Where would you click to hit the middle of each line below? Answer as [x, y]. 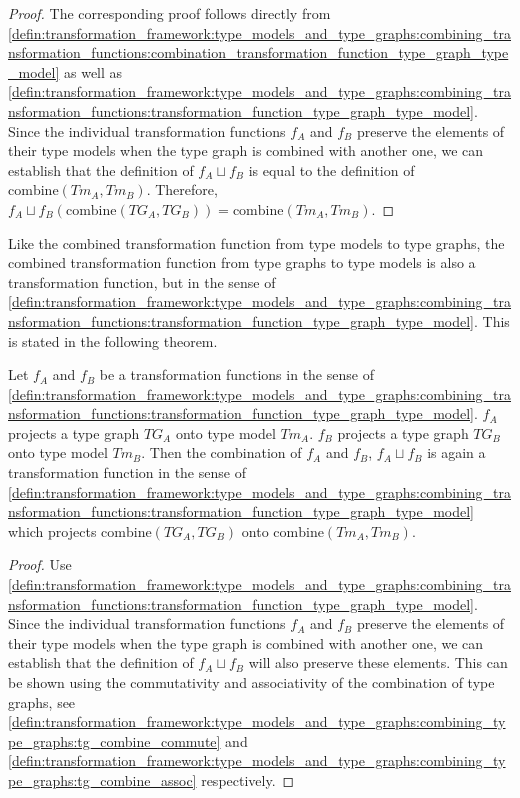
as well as [93, 71]
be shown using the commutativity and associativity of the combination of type [251, 682]
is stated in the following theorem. [113, 340]
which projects [52, 530]
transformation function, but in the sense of [142, 281]
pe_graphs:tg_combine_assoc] [102, 779]
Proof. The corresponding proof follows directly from [169, 13]
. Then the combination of [221, 452]
